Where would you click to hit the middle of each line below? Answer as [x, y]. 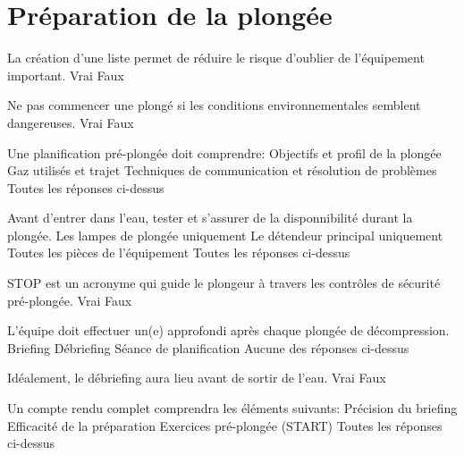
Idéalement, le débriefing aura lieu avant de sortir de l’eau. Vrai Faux [197, 378]
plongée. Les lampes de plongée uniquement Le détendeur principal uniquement [225, 235]
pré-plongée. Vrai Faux [70, 300]
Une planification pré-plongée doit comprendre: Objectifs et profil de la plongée [224, 152]
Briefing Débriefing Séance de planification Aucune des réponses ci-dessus [208, 347]
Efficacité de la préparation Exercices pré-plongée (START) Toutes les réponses [225, 425]
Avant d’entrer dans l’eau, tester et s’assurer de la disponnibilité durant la [210, 218]
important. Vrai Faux [66, 75]
